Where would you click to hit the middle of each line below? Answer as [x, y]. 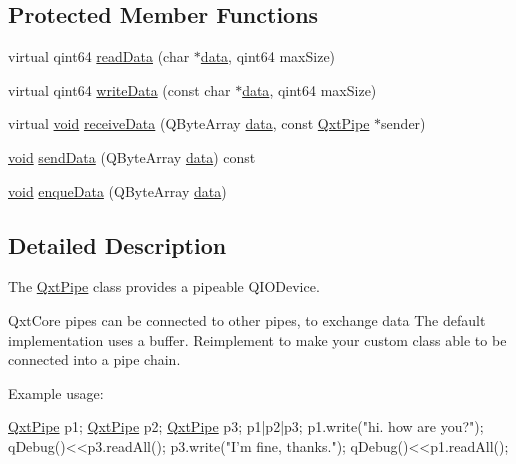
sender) [403, 123]
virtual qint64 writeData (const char [119, 89]
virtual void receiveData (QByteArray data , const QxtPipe [189, 123]
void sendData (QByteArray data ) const [132, 156]
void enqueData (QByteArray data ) [117, 190]
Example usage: [56, 392]
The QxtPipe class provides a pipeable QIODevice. [164, 286]
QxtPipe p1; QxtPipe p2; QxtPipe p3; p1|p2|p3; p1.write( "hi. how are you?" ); [246, 426]
